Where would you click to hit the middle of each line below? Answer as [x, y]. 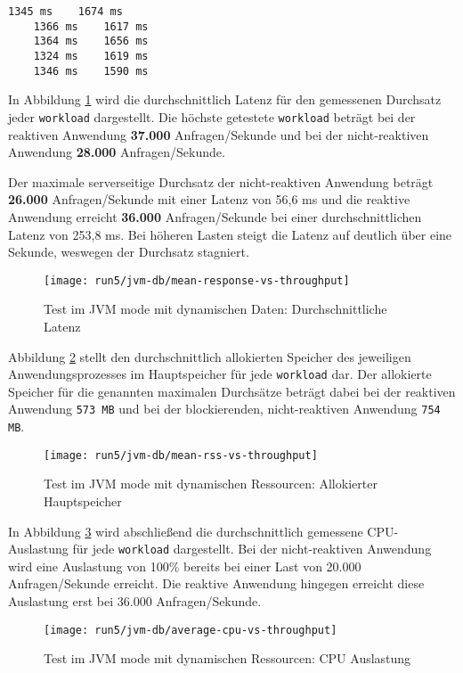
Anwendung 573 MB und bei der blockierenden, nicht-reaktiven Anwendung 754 [224, 409]
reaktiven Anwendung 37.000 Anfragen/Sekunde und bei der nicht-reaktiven [219, 134]
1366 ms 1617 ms [91, 26]
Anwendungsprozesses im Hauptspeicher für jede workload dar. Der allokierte [220, 374]
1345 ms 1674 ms [65, 12]
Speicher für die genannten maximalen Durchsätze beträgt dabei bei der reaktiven [232, 391]
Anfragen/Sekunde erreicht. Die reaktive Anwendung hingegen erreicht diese [216, 583]
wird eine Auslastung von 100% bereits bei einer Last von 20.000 [185, 566]
